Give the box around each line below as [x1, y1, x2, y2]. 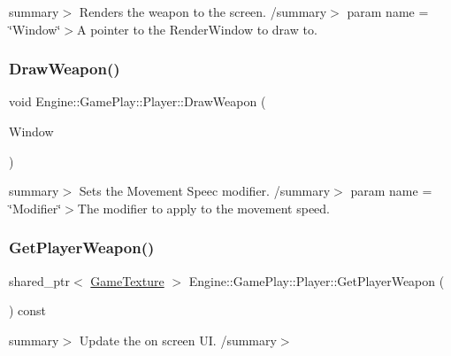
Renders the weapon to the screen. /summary [79, 3, 327, 20]
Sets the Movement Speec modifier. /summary [79, 182, 331, 200]
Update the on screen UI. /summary [79, 330, 277, 349]
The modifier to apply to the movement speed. [77, 198, 330, 217]
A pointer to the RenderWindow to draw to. [77, 19, 317, 38]
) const [9, 301, 47, 320]
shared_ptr [9, 271, 71, 290]
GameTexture [90, 271, 164, 290]
